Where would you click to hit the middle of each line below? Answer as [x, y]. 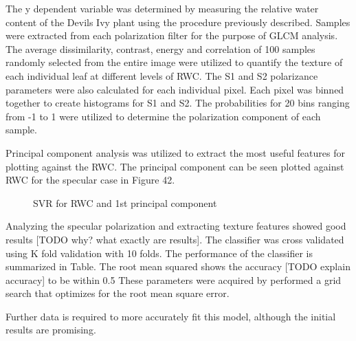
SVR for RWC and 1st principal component [125, 202]
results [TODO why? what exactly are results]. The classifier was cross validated [175, 239]
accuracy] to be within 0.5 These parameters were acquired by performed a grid [174, 279]
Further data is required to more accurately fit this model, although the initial [171, 316]
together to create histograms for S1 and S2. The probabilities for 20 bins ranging [178, 103]
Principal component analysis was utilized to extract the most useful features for [175, 152]
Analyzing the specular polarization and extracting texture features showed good [176, 226]
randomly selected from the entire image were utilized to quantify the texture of [174, 62]
